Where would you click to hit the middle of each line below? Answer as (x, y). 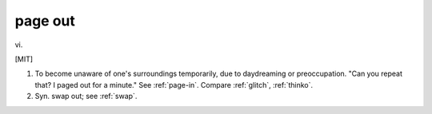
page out (45, 21)
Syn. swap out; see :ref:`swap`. (86, 96)
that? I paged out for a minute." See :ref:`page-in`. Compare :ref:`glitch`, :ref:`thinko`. (174, 85)
